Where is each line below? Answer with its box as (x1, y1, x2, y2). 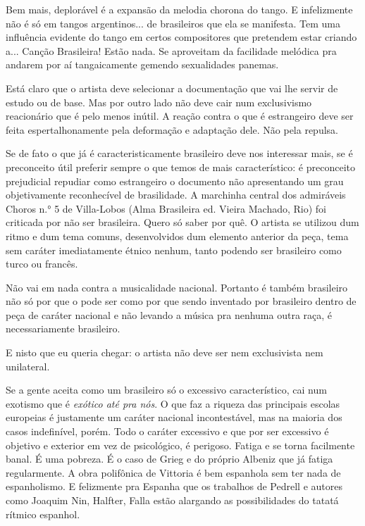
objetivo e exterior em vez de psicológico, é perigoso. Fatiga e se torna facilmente (6, 437, 355, 452)
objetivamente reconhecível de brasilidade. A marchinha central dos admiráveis (6, 187, 346, 202)
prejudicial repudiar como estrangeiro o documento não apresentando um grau (6, 173, 344, 188)
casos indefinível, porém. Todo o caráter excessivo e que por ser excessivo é (6, 424, 329, 439)
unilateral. (6, 358, 50, 373)
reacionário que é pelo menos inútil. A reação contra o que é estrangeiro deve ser (6, 108, 354, 123)
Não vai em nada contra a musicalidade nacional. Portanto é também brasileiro (6, 280, 348, 294)
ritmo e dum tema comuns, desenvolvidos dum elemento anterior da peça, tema (6, 228, 349, 243)
